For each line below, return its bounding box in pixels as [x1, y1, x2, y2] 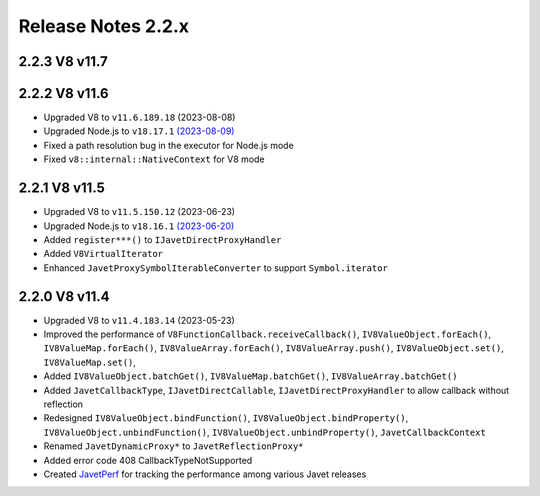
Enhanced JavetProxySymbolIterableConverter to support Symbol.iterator [43, 261, 389, 274]
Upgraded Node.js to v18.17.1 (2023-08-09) [43, 125, 235, 137]
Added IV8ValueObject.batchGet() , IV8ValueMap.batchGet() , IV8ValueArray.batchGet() [43, 370, 458, 382]
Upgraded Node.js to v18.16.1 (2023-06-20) [43, 220, 235, 232]
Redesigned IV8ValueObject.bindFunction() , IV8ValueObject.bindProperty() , [43, 412, 409, 424]
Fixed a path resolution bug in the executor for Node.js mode [43, 139, 294, 151]
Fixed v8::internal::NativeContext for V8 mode [43, 153, 265, 165]
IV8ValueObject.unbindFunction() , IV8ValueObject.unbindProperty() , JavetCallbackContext [43, 426, 487, 438]
